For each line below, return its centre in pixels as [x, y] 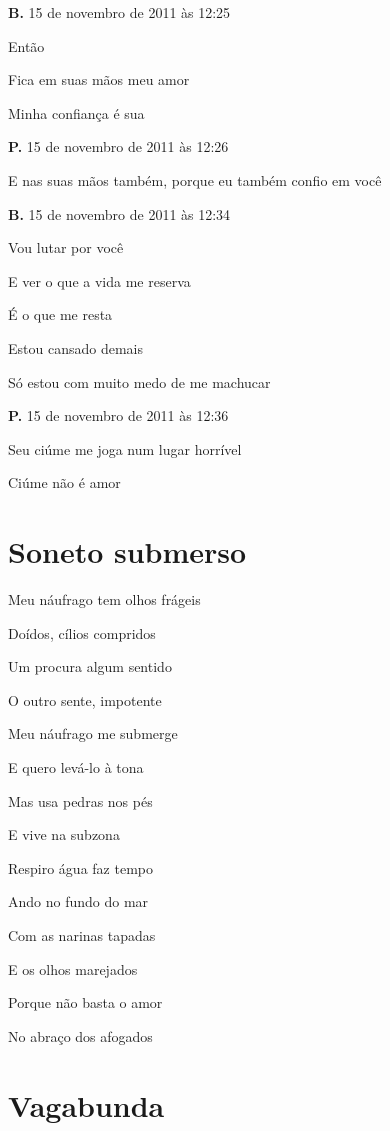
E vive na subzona [64, 834]
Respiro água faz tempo [80, 867]
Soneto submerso [127, 551]
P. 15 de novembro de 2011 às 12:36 [118, 415]
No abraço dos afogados [80, 1035]
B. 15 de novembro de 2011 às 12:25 [119, 12]
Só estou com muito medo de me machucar [139, 381]
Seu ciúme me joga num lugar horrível [125, 448]
